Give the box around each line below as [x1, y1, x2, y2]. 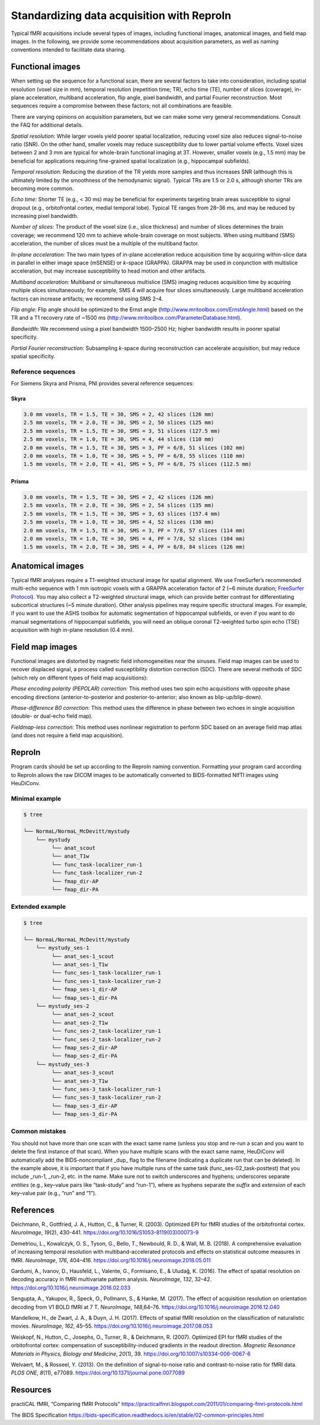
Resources [11, 1385, 52, 1395]
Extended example [11, 903, 66, 911]
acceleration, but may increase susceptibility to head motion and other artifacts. [11, 267, 207, 274]
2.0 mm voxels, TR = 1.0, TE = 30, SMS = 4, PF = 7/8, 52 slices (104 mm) [23, 535, 246, 542]
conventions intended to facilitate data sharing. [11, 46, 126, 53]
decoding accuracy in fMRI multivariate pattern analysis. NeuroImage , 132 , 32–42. [11, 1276, 212, 1283]
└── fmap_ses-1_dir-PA [51, 994, 118, 1001]
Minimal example [11, 794, 62, 802]
